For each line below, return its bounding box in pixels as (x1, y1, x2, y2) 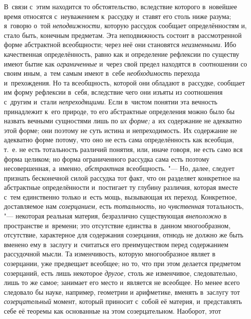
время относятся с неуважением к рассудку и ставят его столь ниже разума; (4, 11, 231, 21)
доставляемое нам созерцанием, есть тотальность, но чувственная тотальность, (4, 201, 244, 211)
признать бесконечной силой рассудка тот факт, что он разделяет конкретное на (4, 172, 240, 183)
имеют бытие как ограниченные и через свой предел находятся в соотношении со (4, 58, 247, 68)
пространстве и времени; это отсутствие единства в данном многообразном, (4, 220, 231, 230)
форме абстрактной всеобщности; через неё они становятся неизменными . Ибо (4, 39, 236, 50)
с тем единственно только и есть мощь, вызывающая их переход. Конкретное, (4, 191, 237, 201)
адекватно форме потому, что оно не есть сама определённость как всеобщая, (4, 134, 234, 145)
